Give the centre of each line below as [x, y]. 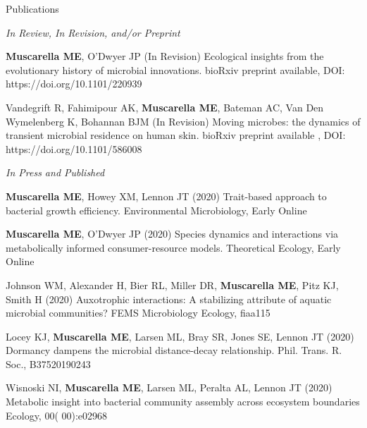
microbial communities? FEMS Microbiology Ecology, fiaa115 [138, 313]
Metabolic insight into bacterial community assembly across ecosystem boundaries [183, 402]
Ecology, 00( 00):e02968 [57, 415]
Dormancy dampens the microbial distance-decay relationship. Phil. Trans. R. [174, 350]
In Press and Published [55, 172]
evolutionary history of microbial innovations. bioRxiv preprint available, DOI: [175, 69]
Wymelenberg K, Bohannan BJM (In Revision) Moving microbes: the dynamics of [183, 121]
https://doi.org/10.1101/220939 [74, 84]
